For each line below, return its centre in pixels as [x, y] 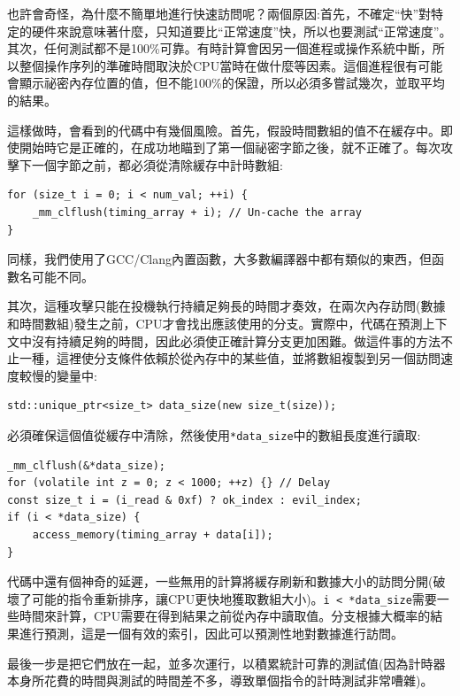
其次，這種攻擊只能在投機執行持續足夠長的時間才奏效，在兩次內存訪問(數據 [226, 306]
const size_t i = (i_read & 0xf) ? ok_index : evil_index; [184, 500]
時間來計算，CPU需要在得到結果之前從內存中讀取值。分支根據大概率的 [225, 616]
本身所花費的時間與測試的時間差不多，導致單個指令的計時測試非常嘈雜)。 [220, 681]
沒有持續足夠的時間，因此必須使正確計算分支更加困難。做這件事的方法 [236, 340]
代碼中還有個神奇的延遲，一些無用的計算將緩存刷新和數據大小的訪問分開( [220, 581]
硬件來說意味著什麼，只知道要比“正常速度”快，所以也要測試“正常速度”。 [241, 31]
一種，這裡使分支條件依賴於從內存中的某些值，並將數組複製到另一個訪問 [230, 358]
